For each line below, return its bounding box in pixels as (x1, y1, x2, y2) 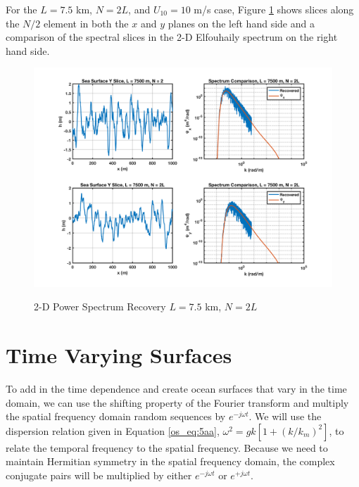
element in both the (44, 15, 129, 30)
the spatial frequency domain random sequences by (6, 409, 226, 424)
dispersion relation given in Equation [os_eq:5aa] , (6, 423, 220, 438)
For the (6, 2, 37, 16)
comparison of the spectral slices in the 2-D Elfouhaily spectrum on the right (6, 30, 338, 44)
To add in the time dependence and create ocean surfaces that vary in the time (6, 381, 347, 396)
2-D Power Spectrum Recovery (34, 299, 166, 314)
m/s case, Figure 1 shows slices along (194, 2, 354, 16)
